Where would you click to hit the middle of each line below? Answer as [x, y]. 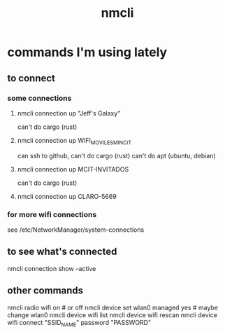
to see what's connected [62, 252]
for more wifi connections [52, 214]
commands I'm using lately [87, 52]
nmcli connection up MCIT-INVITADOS [73, 169]
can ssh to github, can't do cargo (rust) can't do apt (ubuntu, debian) [117, 155]
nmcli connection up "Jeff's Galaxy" [69, 113]
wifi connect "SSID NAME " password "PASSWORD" [79, 323]
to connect [31, 78]
